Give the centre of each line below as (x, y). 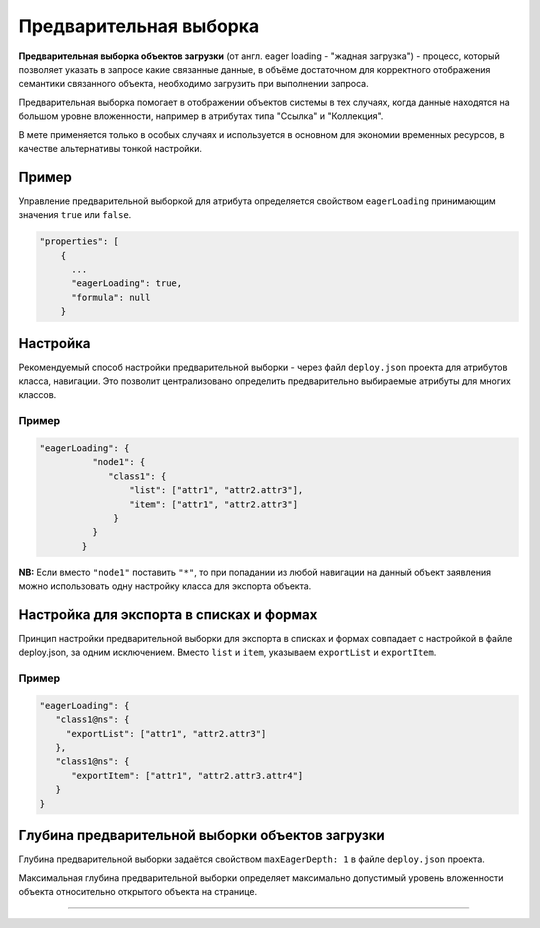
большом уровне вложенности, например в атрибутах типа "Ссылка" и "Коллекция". (201, 116)
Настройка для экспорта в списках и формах (168, 614)
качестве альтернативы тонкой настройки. (110, 148)
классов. (37, 395)
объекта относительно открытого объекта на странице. (138, 891)
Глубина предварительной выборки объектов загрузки (201, 835)
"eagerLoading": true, (127, 283)
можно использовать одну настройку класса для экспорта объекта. (165, 586)
